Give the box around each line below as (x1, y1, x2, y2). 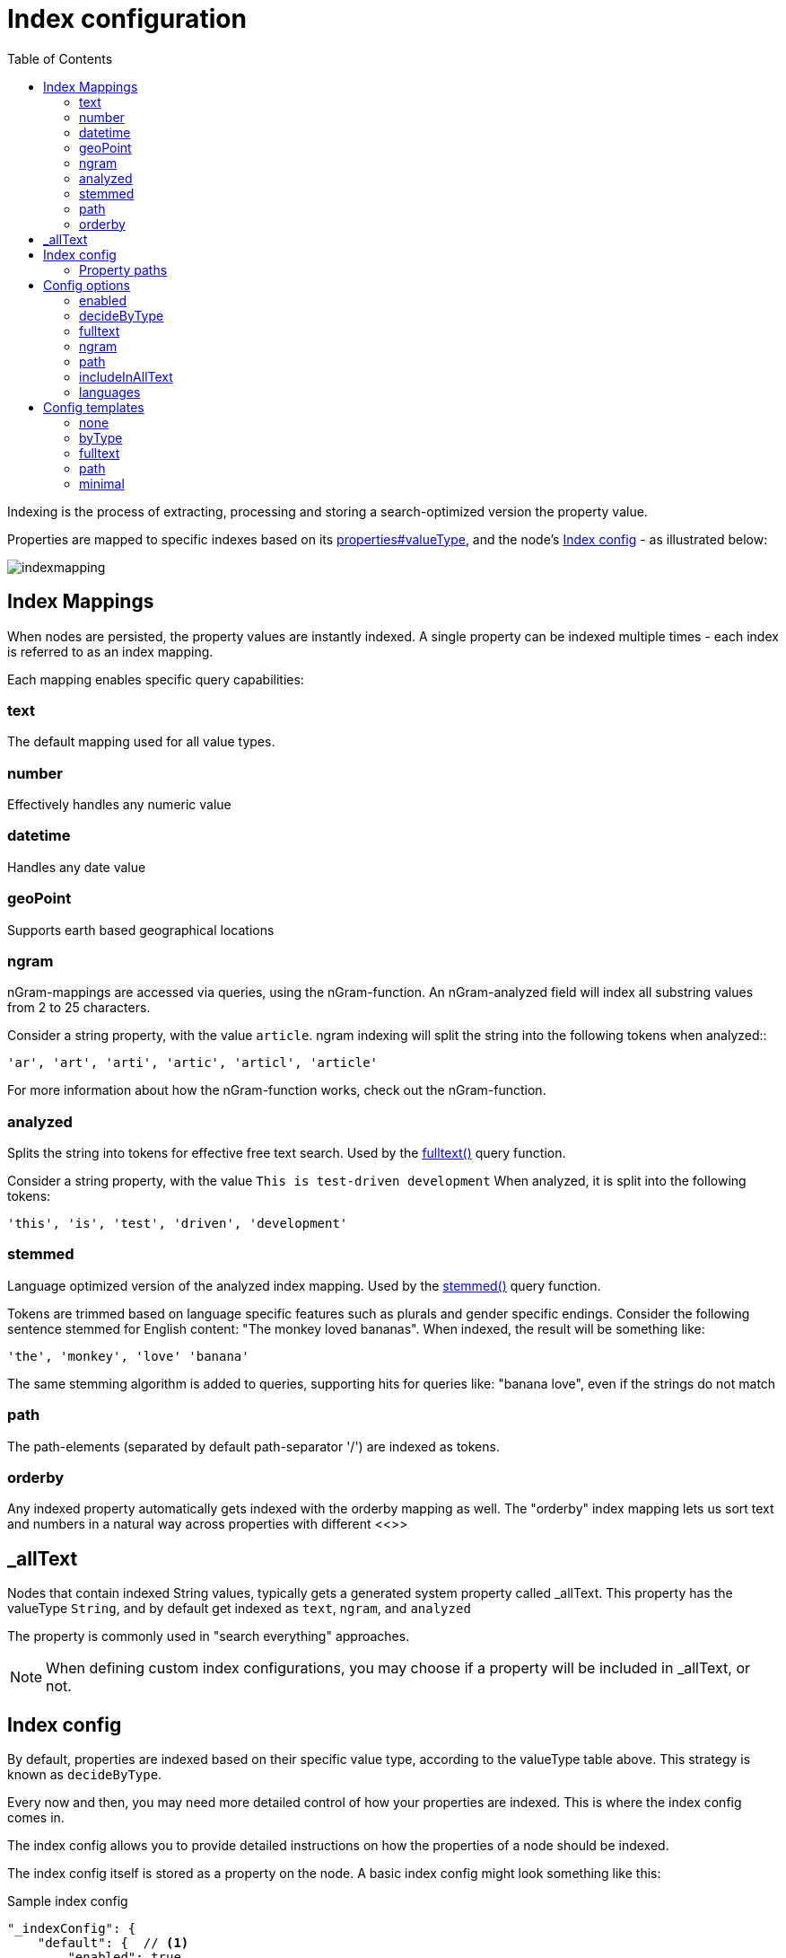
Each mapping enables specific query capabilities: (7, 671, 304, 687)
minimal (79, 475, 125, 491)
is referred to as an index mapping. (7, 643, 214, 659)
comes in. (7, 1810, 65, 1826)
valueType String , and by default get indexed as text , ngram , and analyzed (7, 1601, 471, 1617)
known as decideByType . (7, 1767, 162, 1783)
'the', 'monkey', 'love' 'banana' (7, 1348, 249, 1363)
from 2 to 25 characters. (7, 1000, 151, 1016)
